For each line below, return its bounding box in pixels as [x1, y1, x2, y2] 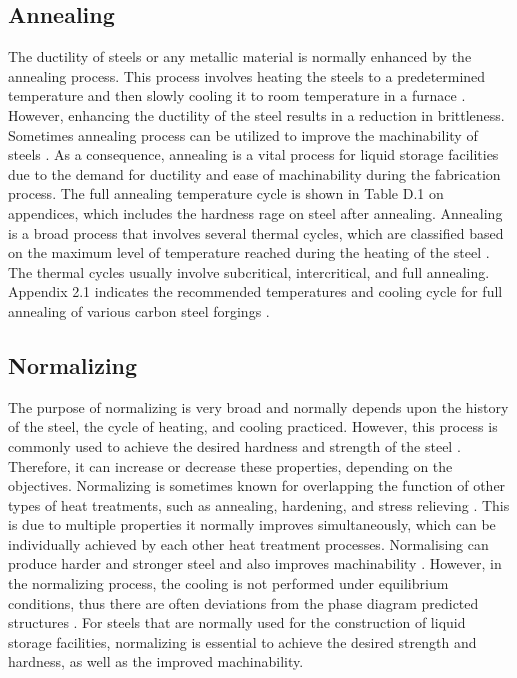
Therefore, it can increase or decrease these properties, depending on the [8, 455, 453, 476]
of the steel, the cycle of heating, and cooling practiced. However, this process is [8, 416, 498, 437]
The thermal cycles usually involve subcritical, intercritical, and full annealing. [8, 261, 490, 282]
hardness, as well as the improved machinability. [8, 651, 304, 672]
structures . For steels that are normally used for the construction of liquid [8, 612, 466, 633]
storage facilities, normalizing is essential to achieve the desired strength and [8, 631, 477, 652]
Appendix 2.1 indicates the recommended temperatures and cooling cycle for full [8, 281, 503, 302]
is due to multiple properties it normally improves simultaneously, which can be [8, 514, 496, 535]
